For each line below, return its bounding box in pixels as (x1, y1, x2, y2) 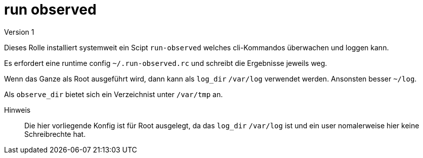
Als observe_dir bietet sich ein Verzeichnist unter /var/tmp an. (4, 90, 223, 99)
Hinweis (4, 105, 31, 114)
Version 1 (4, 27, 34, 36)
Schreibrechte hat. (24, 129, 86, 138)
